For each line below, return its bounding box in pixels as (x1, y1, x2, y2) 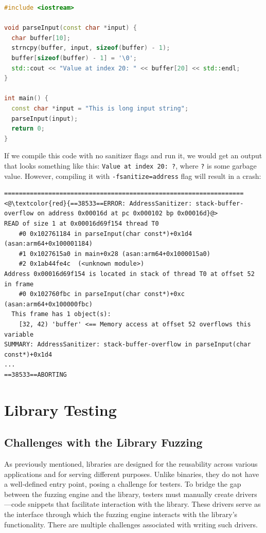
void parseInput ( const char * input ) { (4, 24, 137, 32)
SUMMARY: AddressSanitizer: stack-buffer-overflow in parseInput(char (4, 341, 251, 348)
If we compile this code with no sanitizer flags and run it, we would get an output (4, 150, 262, 161)
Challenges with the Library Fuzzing (4, 434, 203, 450)
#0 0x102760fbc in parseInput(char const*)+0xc (19, 290, 185, 298)
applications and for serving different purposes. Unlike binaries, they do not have (4, 468, 259, 479)
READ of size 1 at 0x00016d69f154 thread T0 (4, 220, 159, 227)
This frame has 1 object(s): (11, 310, 111, 318)
